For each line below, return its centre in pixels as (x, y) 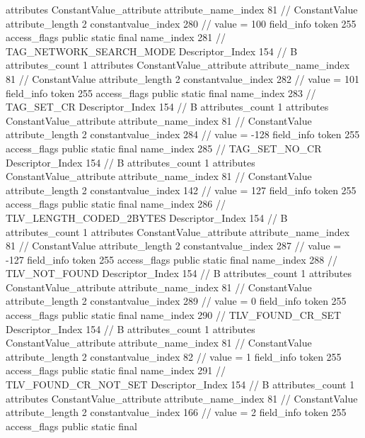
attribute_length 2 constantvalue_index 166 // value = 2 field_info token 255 (176, 412)
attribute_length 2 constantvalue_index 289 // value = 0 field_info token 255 (176, 301)
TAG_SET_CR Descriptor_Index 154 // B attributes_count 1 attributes (167, 107)
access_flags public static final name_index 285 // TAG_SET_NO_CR (164, 148)
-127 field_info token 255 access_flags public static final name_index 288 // (172, 259)
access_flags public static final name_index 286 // (116, 204)
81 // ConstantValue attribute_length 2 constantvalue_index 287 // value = (174, 246)
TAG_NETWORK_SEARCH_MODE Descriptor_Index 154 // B (152, 51)
